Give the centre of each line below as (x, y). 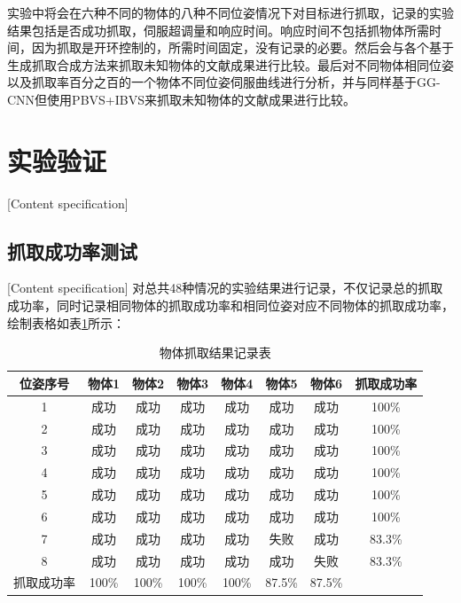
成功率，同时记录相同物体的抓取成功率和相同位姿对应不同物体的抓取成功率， (230, 305)
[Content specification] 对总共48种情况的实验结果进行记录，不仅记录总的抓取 (225, 288)
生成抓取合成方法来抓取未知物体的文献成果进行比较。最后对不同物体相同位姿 (230, 64)
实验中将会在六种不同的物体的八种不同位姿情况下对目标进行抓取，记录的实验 (230, 12)
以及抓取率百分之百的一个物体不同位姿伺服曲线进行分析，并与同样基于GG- (224, 82)
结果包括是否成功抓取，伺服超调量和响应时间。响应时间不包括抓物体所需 (218, 30)
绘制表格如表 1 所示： (66, 322)
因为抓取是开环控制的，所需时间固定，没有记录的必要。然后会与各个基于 (242, 47)
